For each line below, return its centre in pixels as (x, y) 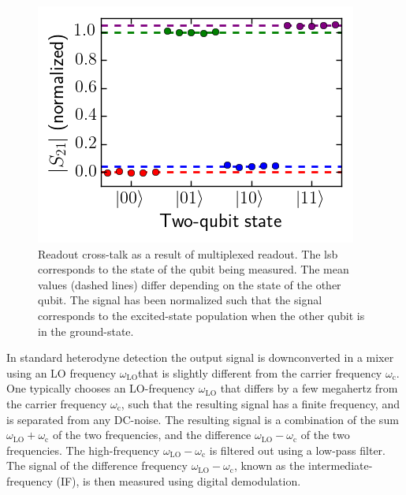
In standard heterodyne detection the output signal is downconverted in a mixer (200, 357)
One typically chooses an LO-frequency (101, 388)
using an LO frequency (61, 372)
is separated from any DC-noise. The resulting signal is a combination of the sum (203, 419)
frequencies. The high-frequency (83, 450)
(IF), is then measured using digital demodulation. (179, 480)
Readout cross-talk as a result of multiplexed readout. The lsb (188, 253)
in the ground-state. (86, 331)
